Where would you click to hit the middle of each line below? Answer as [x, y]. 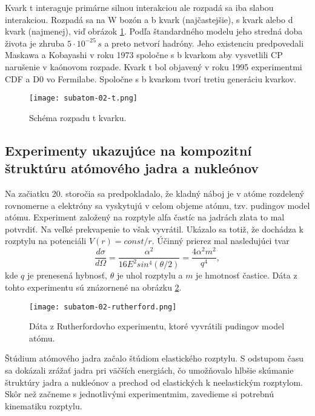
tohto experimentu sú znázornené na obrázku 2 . [93, 287]
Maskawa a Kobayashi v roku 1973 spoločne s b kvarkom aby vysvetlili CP [144, 55]
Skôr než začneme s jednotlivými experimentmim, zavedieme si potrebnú [139, 394]
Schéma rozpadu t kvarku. [78, 117]
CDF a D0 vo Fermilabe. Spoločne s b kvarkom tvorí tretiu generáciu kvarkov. [151, 78]
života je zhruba [35, 43]
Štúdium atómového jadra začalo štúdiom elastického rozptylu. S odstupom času [154, 358]
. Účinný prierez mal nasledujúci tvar [220, 241]
